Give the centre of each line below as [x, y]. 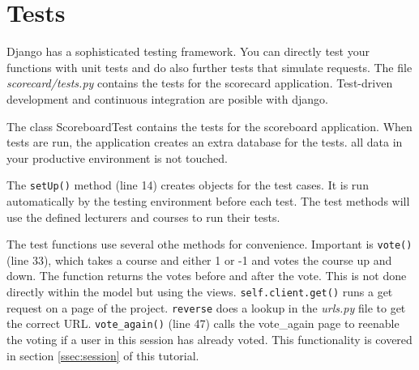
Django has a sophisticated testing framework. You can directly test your [188, 51]
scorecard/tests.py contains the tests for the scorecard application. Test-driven [200, 83]
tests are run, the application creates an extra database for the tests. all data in [205, 142]
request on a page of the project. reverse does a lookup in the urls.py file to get [206, 307]
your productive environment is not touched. [117, 157]
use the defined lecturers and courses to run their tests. [143, 217]
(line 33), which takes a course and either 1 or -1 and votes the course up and [199, 259]
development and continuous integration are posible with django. [167, 98]
